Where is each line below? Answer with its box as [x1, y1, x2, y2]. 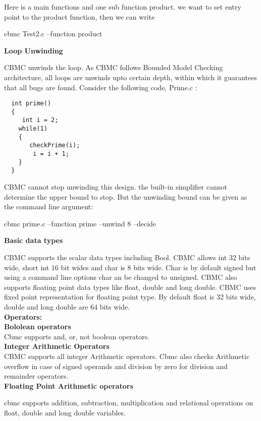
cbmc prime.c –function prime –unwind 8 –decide [4, 218, 156, 228]
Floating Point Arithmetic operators [4, 380, 133, 391]
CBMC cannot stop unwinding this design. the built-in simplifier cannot [4, 182, 227, 192]
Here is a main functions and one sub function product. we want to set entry [4, 2, 241, 12]
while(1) [18, 125, 47, 133]
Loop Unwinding [4, 45, 63, 55]
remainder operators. [4, 371, 69, 381]
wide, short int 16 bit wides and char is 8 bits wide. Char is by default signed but [4, 262, 256, 272]
